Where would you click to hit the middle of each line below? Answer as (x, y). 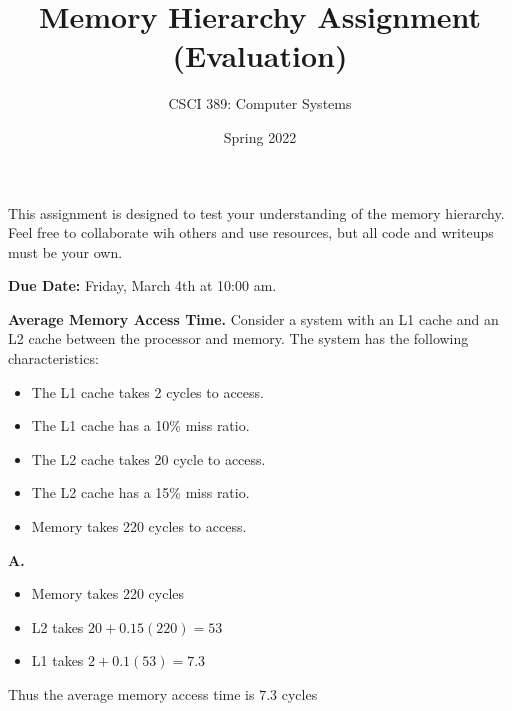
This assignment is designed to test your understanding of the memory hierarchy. (256, 212)
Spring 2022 (260, 136)
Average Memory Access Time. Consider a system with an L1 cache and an (253, 318)
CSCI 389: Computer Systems (260, 103)
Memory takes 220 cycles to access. (139, 526)
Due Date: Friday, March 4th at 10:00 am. (142, 285)
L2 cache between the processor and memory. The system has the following (238, 338)
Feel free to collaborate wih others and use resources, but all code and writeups (251, 232)
